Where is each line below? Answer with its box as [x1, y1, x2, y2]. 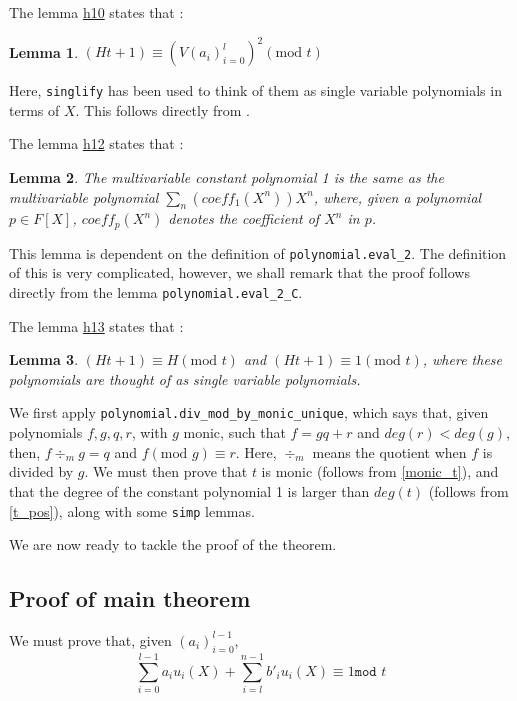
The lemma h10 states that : [9, 2, 184, 22]
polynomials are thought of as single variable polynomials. [9, 368, 361, 389]
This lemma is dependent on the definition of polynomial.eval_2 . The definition [9, 242, 507, 263]
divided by [9, 461, 74, 482]
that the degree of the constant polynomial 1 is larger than [9, 480, 370, 501]
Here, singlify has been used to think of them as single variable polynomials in [9, 80, 502, 101]
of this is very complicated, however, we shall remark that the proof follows [9, 262, 470, 283]
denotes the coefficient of [168, 208, 320, 229]
